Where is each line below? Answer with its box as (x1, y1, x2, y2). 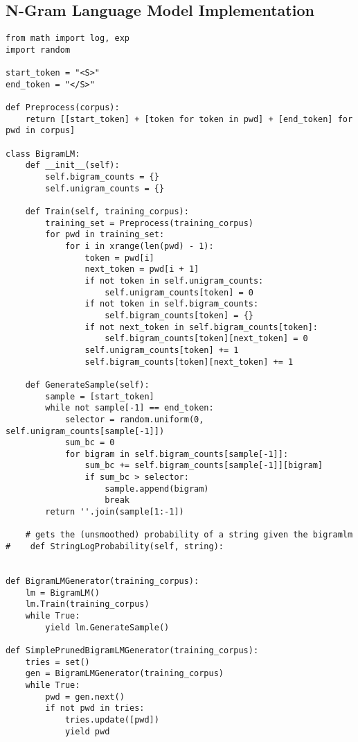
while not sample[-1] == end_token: (45, 403, 214, 413)
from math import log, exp (6, 33, 129, 44)
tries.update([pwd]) (64, 714, 159, 725)
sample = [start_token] (45, 391, 154, 402)
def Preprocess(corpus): (6, 103, 120, 113)
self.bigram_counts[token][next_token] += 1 (84, 356, 294, 367)
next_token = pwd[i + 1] (84, 264, 199, 275)
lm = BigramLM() (25, 587, 100, 598)
